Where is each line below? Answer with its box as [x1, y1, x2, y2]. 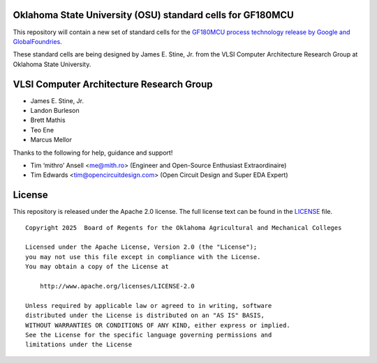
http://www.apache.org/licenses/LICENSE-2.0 [39, 282, 195, 290]
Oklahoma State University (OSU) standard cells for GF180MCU [13, 9, 295, 21]
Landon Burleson [30, 106, 80, 114]
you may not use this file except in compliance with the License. [25, 253, 261, 261]
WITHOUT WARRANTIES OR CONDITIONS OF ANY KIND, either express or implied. [25, 321, 290, 329]
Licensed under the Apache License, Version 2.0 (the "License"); [25, 243, 258, 251]
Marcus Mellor [30, 136, 73, 144]
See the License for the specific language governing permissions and [25, 331, 272, 339]
